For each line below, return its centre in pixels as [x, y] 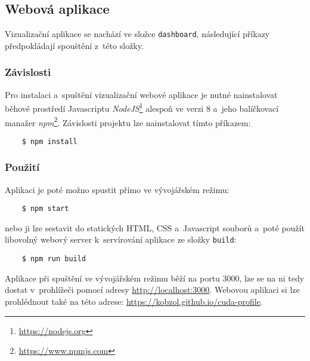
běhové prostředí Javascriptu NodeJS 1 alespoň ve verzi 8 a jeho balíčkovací [142, 107]
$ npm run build [54, 259]
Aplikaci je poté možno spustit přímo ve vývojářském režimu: [117, 189]
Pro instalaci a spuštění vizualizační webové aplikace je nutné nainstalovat [141, 94]
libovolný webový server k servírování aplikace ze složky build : [121, 239]
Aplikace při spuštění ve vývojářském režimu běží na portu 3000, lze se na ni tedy [155, 278]
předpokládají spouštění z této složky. [74, 45]
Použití [22, 167]
